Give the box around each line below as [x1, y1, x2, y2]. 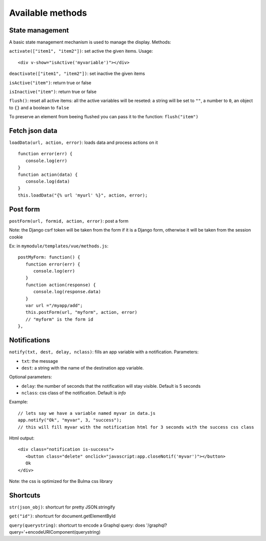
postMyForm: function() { [18, 254, 81, 260]
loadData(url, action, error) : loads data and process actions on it [9, 139, 158, 145]
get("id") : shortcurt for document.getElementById [9, 513, 116, 519]
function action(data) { [18, 171, 78, 177]
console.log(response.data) [33, 289, 101, 295]
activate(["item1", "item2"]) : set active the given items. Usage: [9, 48, 153, 54]
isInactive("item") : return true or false [9, 89, 97, 95]
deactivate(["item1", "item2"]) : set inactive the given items [9, 70, 145, 76]
